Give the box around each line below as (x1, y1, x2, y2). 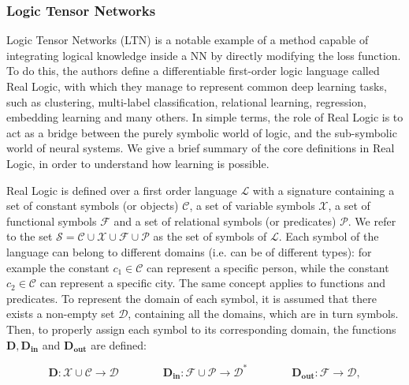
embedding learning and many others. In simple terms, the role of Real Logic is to (6, 109, 403, 125)
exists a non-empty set (6, 305, 115, 322)
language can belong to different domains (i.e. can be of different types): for (6, 243, 372, 260)
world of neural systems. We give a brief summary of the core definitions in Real (6, 140, 395, 156)
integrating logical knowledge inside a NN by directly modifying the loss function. (6, 47, 401, 63)
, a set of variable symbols (189, 197, 315, 214)
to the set (6, 228, 53, 245)
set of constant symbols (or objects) (6, 197, 179, 214)
